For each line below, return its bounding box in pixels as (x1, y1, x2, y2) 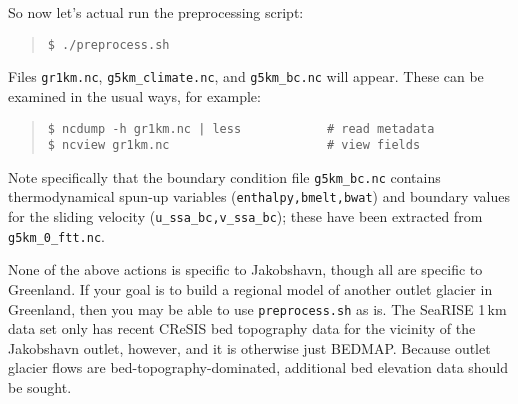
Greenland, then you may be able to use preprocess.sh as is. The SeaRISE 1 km (8, 298, 507, 319)
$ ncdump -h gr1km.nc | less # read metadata (47, 121, 435, 136)
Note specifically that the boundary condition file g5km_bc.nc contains (8, 166, 441, 187)
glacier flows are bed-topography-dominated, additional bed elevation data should (8, 357, 509, 378)
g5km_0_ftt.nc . (8, 225, 105, 246)
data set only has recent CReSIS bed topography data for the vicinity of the (8, 318, 476, 339)
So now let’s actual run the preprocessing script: (8, 2, 304, 22)
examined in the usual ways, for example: (8, 85, 261, 106)
